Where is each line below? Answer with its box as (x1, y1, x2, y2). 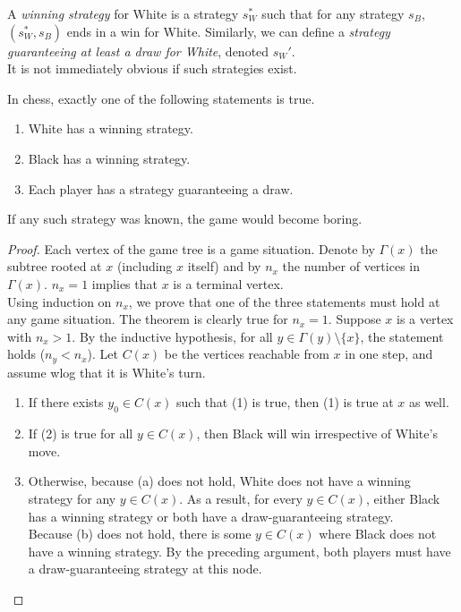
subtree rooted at (7, 257, 102, 276)
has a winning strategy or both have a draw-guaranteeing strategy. (28, 506, 394, 525)
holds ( (7, 344, 46, 363)
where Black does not (319, 524, 437, 543)
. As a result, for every (179, 489, 303, 507)
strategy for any (28, 489, 116, 507)
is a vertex (397, 310, 454, 328)
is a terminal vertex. (173, 274, 284, 293)
